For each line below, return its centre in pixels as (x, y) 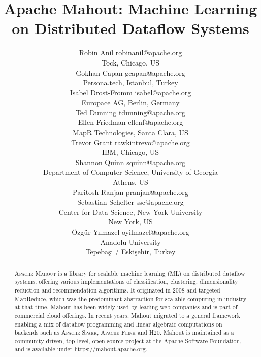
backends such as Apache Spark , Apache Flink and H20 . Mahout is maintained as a (124, 332)
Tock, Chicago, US (130, 62)
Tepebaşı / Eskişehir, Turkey (130, 252)
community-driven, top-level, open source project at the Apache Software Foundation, (128, 340)
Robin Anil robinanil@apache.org (130, 53)
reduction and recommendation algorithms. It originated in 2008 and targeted (117, 290)
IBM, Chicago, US (130, 152)
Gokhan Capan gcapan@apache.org (130, 72)
